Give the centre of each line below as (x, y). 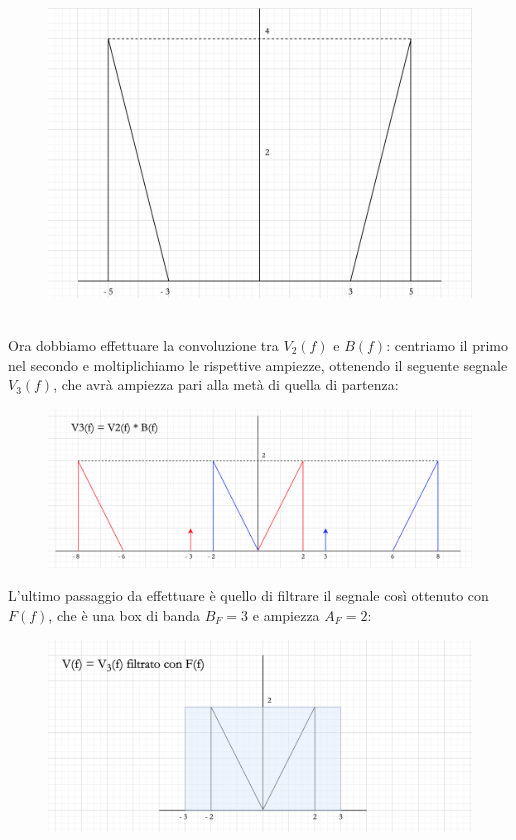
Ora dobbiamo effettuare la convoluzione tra (143, 345)
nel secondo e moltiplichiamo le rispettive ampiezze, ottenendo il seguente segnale (258, 364)
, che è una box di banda (124, 615)
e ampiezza (286, 615)
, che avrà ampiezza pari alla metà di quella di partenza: (226, 384)
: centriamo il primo (447, 345)
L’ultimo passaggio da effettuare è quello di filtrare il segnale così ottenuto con (248, 595)
